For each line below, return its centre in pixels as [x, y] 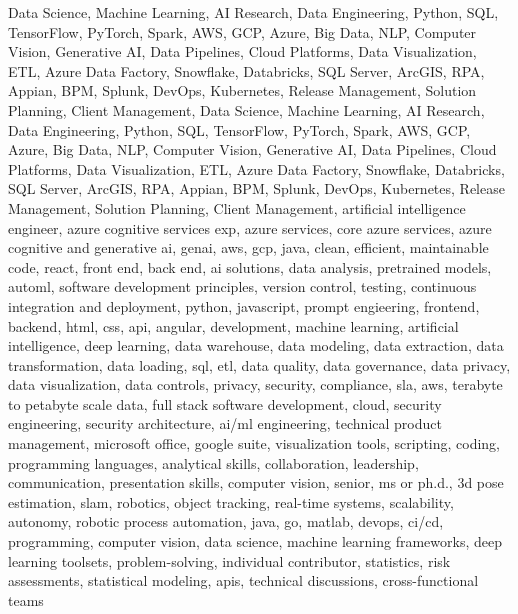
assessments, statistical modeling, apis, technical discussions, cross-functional [243, 580]
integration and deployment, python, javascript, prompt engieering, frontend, [244, 305]
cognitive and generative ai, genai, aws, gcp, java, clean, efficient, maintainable [248, 247]
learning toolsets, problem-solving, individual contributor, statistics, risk [229, 560]
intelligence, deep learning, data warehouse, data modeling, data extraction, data [256, 345]
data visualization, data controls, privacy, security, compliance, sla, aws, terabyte [255, 384]
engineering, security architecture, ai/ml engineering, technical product [225, 423]
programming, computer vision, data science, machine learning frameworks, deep [255, 541]
